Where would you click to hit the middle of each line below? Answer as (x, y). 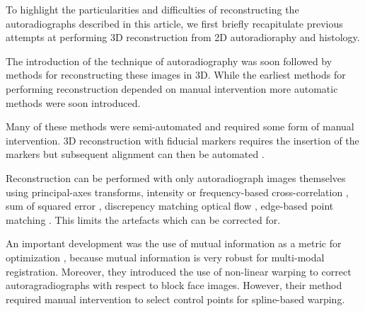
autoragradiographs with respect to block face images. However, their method (174, 285)
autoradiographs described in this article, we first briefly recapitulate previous (174, 23)
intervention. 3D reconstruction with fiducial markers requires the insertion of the (182, 140)
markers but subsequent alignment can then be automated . (135, 154)
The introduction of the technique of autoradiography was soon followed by (169, 61)
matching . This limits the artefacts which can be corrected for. (143, 219)
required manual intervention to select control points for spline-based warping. (175, 299)
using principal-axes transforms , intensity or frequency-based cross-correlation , (177, 192)
